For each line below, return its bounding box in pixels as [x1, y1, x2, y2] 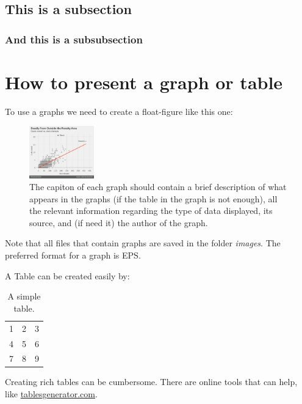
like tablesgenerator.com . [5, 387, 98, 400]
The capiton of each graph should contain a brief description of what [29, 180, 287, 193]
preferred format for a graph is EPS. [5, 249, 141, 262]
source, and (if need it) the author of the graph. [29, 216, 208, 229]
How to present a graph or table [5, 69, 283, 94]
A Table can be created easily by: [5, 269, 130, 282]
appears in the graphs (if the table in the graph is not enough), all [29, 192, 278, 205]
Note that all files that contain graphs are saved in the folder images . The [5, 237, 281, 249]
